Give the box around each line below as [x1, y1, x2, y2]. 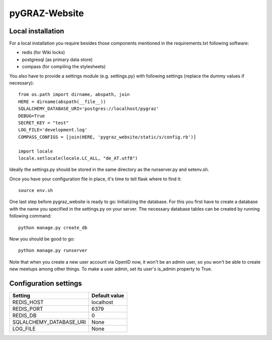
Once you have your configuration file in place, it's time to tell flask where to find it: [9, 176, 182, 182]
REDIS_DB [12, 312, 37, 319]
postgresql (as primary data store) [22, 56, 93, 63]
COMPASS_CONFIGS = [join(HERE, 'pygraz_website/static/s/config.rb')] [18, 134, 196, 140]
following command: [9, 213, 52, 219]
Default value [91, 292, 124, 299]
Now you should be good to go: [9, 236, 75, 242]
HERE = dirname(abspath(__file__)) [18, 99, 106, 105]
